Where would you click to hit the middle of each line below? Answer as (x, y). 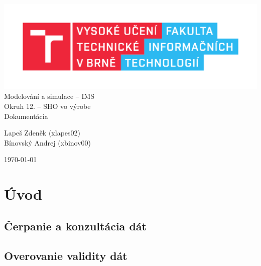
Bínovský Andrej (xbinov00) (48, 142)
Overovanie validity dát (66, 255)
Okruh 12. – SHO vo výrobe (47, 106)
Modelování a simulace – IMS (49, 96)
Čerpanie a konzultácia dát (75, 226)
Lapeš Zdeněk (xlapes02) (42, 133)
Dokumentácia (26, 116)
